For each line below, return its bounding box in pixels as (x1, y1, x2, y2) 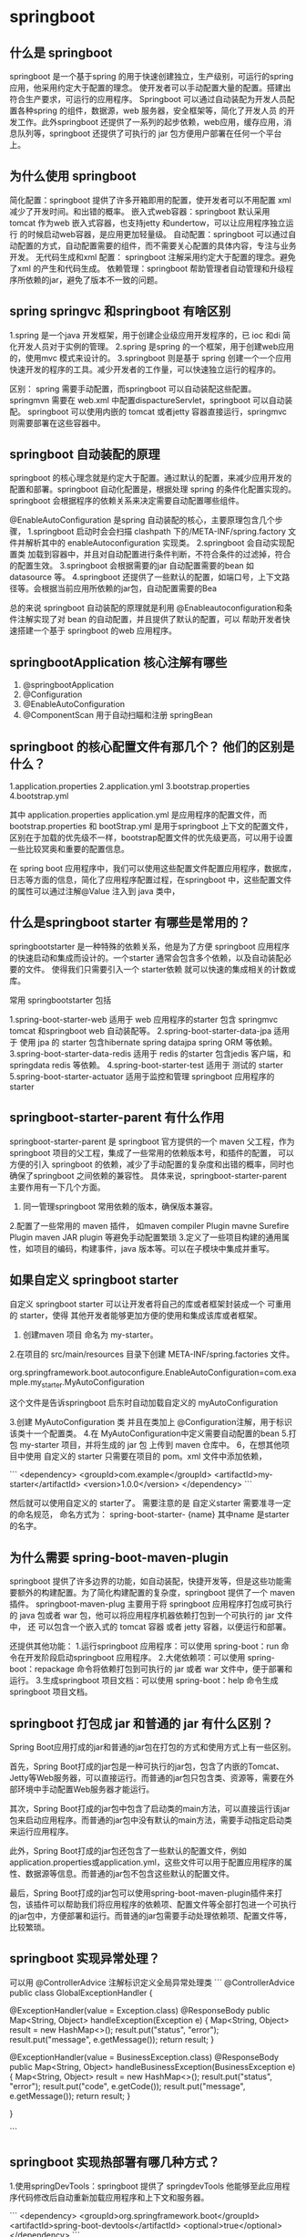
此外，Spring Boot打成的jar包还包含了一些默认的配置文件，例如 (9, 1845, 248, 1856)
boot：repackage (9, 1663, 76, 1675)
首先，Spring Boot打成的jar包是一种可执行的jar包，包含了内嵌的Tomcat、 (9, 1761, 284, 1772)
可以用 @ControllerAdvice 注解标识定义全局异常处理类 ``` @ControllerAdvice (9, 1977, 295, 1988)
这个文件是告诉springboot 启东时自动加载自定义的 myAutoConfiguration (9, 1398, 279, 1409)
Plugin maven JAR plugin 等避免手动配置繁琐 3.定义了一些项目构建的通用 (9, 1232, 282, 1243)
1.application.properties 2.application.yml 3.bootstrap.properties (9, 781, 250, 792)
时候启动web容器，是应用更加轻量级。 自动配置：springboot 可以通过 (26, 228, 289, 239)
